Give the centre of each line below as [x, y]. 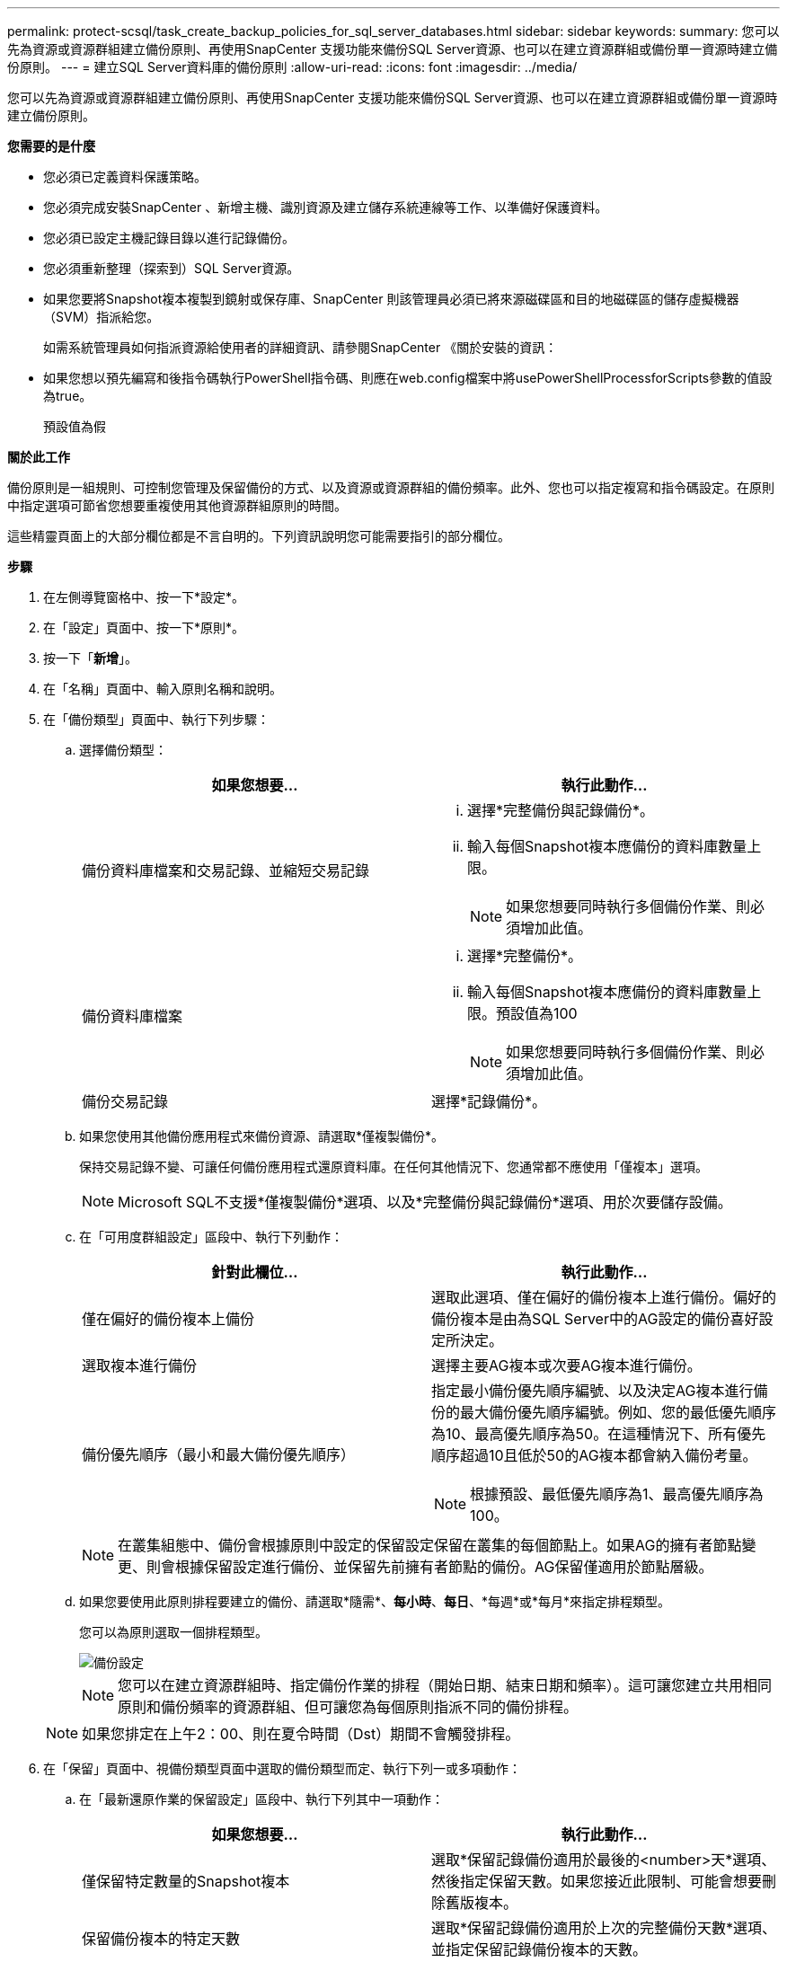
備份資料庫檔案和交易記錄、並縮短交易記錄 [226, 871]
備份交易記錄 [125, 1101]
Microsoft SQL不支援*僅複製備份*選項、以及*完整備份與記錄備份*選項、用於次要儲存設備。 [425, 1202]
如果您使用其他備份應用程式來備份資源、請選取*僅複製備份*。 [262, 1136]
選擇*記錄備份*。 [489, 1101]
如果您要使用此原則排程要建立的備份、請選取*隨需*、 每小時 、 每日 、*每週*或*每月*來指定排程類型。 [375, 1601]
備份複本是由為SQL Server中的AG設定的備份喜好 [595, 1319]
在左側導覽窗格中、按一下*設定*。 [144, 597]
